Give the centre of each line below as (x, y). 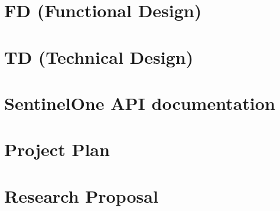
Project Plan (57, 149)
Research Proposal (81, 195)
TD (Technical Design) (99, 56)
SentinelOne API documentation (140, 103)
